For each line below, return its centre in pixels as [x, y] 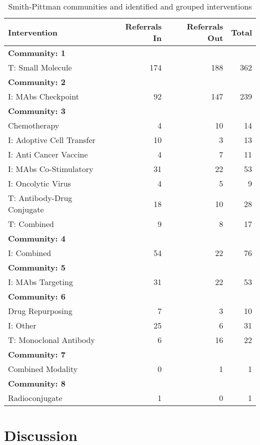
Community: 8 [37, 383]
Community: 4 [37, 238]
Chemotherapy [34, 125]
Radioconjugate [35, 398]
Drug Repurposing [40, 311]
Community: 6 [37, 296]
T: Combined [31, 224]
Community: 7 [37, 354]
